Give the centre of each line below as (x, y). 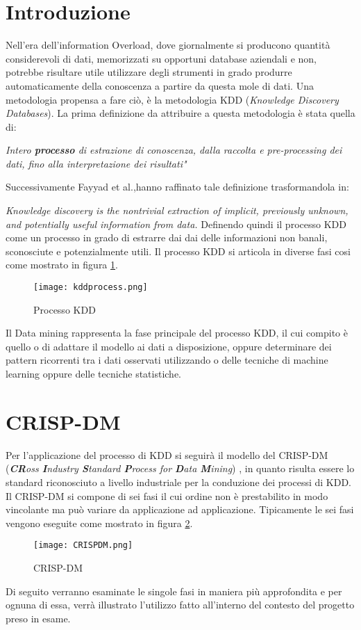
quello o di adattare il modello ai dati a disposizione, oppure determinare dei (169, 346)
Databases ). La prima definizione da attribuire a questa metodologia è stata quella (180, 113)
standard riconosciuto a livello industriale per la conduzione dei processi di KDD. (179, 482)
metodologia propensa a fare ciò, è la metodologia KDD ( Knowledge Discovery (172, 99)
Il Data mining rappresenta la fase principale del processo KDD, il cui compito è (177, 333)
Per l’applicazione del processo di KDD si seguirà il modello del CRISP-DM (167, 454)
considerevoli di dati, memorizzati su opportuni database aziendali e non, (161, 58)
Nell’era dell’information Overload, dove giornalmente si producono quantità (168, 45)
